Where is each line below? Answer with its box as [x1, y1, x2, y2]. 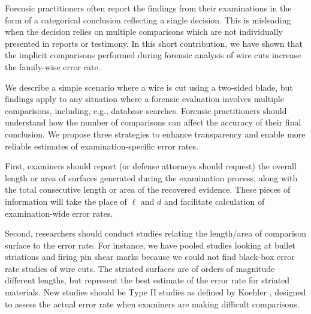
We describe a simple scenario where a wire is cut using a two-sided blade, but [5, 80, 293, 93]
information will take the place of [5, 195, 127, 207]
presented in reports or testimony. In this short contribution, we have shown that [5, 37, 303, 49]
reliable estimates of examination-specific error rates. [5, 139, 198, 152]
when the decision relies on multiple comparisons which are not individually [5, 25, 283, 38]
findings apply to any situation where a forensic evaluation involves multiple [5, 92, 284, 105]
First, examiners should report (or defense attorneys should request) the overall [5, 160, 297, 172]
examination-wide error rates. [5, 207, 113, 219]
